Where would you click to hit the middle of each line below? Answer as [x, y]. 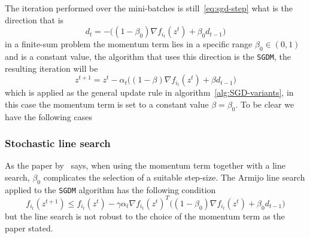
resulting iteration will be [51, 68]
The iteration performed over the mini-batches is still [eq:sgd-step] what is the [149, 8]
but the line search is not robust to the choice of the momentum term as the [145, 216]
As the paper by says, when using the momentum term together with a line [145, 165]
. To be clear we [265, 104]
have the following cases [48, 116]
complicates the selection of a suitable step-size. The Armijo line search [174, 177]
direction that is [34, 19]
